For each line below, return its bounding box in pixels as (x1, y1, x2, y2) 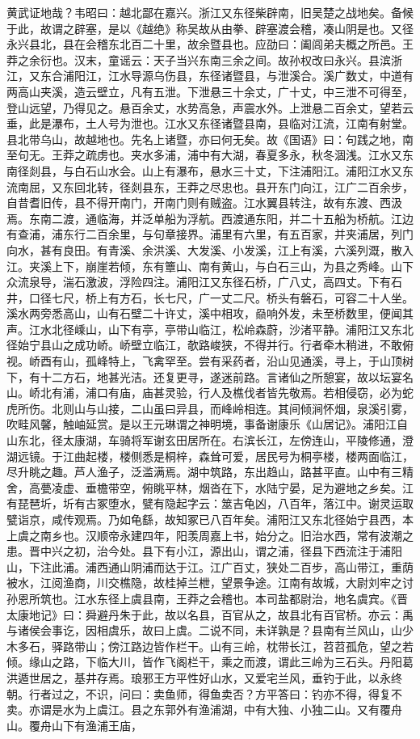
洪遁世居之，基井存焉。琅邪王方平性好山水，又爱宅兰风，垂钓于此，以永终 (6, 669, 402, 686)
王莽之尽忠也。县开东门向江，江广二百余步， (175, 178, 414, 195)
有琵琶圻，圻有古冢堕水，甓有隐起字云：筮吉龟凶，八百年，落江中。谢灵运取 (6, 495, 414, 512)
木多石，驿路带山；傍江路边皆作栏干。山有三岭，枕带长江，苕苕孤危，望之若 (6, 637, 414, 654)
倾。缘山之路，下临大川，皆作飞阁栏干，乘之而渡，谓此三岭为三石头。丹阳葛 (6, 653, 414, 670)
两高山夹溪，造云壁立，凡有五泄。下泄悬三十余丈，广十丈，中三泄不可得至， (6, 82, 414, 99)
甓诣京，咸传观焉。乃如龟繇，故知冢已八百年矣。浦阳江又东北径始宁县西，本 (6, 511, 414, 527)
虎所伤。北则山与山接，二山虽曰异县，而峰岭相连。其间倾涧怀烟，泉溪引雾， (6, 399, 414, 416)
